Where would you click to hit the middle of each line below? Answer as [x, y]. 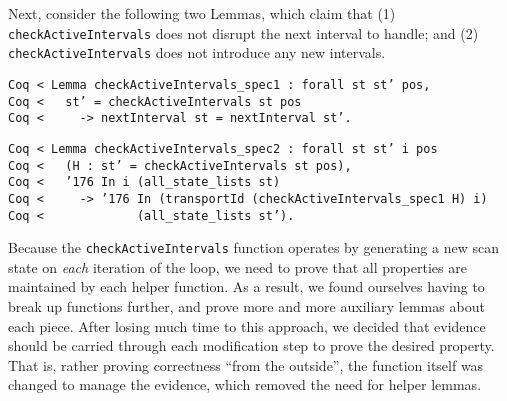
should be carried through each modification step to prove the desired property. [251, 345]
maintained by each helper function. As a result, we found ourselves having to [246, 286]
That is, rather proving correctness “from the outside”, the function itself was [246, 364]
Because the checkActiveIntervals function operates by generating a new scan [253, 247]
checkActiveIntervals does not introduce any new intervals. [197, 52]
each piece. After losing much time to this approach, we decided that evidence [247, 325]
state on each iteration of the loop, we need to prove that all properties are [237, 266]
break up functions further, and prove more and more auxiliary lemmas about [246, 306]
